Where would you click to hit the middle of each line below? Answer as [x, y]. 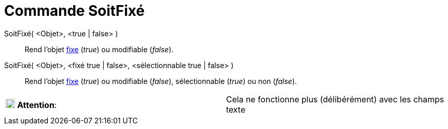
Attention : [37, 105]
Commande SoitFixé [74, 11]
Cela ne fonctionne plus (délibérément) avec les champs [335, 99]
